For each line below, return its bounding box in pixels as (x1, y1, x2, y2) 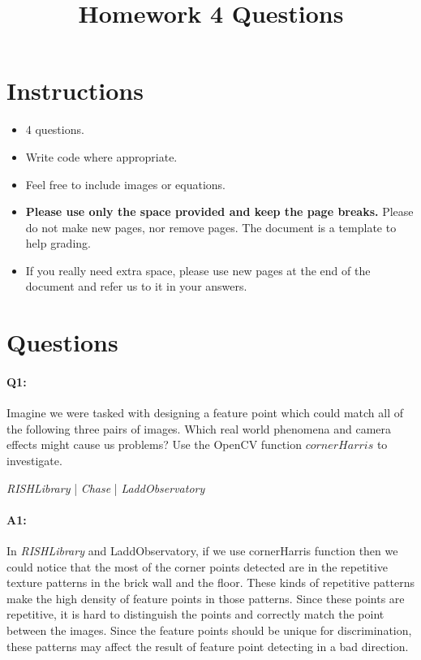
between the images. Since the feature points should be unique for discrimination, (6, 621, 412, 638)
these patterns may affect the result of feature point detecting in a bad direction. (6, 637, 409, 654)
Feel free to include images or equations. (25, 175, 226, 192)
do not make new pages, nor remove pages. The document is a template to (25, 218, 397, 235)
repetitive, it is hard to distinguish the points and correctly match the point (6, 606, 384, 623)
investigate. (6, 452, 62, 469)
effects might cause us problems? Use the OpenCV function (6, 436, 302, 453)
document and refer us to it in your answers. (25, 278, 247, 295)
